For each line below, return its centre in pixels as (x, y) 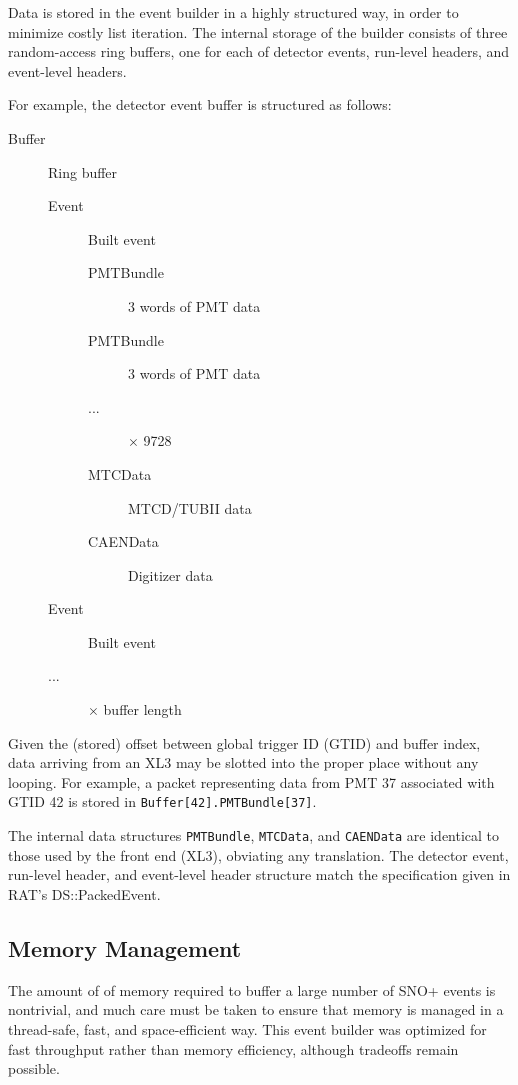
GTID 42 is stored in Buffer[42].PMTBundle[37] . (162, 801)
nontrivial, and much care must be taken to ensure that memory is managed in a (256, 1009)
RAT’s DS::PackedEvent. (84, 893)
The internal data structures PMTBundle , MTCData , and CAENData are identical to (254, 835)
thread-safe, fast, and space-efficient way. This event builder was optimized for (247, 1028)
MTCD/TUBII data (190, 507)
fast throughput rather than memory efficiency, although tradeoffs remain (233, 1048)
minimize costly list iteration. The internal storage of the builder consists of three (258, 31)
